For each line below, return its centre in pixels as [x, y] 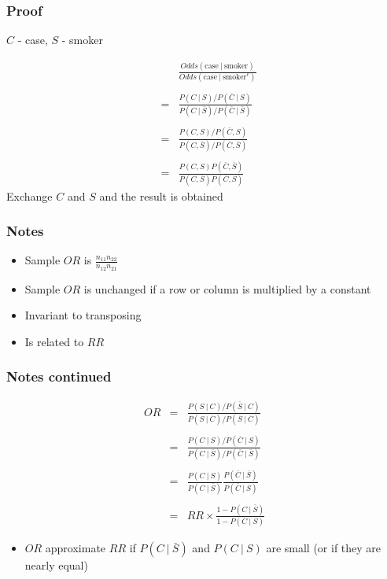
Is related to [54, 341]
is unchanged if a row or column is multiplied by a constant [227, 288]
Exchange [29, 195]
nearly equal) [56, 565]
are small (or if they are [324, 548]
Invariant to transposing [83, 315]
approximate [76, 548]
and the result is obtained [161, 195]
